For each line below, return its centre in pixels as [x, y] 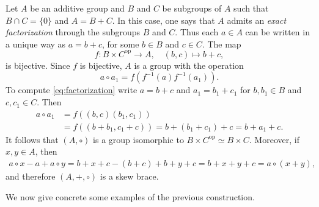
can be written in [277, 32]
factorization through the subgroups [73, 32]
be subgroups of [192, 8]
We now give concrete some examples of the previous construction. [130, 196]
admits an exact [257, 20]
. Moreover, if [274, 139]
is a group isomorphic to [138, 139]
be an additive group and [77, 8]
